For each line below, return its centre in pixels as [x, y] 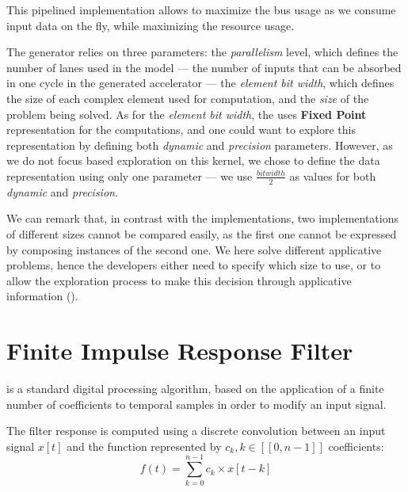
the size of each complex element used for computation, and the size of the [188, 98]
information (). [42, 296]
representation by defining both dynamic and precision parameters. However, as [200, 145]
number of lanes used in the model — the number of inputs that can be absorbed [204, 67]
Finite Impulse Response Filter [180, 351]
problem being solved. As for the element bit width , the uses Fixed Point [187, 114]
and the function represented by [144, 446]
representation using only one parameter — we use [130, 175]
